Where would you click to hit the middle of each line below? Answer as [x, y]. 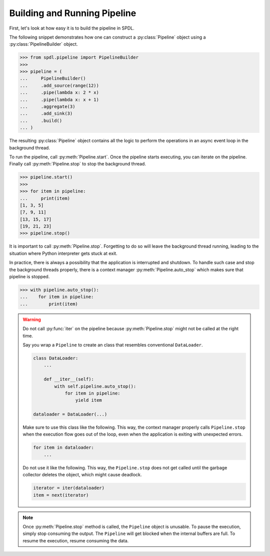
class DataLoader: [56, 358]
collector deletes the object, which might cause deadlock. [82, 475]
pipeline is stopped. [29, 277]
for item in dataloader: [64, 448]
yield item [88, 400]
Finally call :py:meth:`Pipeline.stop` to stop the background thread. [77, 164]
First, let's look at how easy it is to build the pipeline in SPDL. [72, 28]
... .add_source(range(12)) [59, 85]
